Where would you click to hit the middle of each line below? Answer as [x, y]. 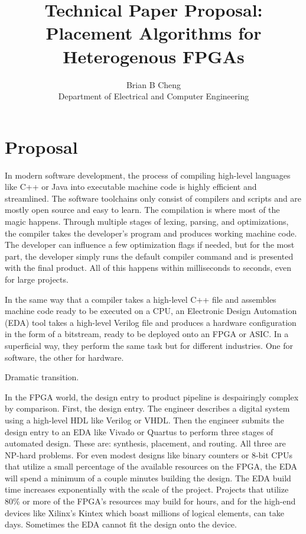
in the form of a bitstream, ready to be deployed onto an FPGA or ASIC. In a [147, 334]
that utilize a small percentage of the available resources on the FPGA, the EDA [151, 466]
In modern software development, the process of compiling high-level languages [148, 175]
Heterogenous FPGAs [154, 56]
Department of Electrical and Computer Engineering [154, 96]
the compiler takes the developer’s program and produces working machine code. [151, 233]
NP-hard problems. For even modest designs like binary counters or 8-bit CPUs [149, 454]
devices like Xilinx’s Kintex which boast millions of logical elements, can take [144, 512]
